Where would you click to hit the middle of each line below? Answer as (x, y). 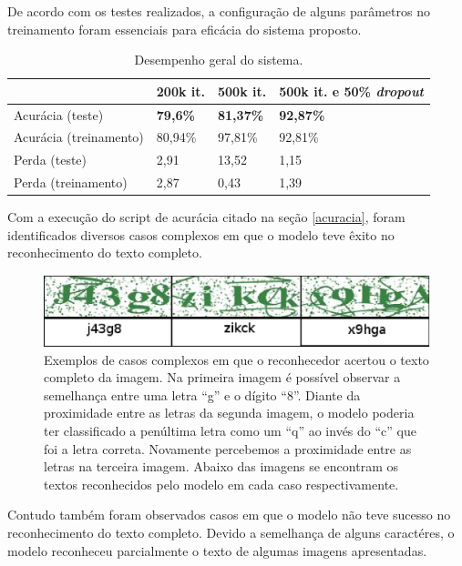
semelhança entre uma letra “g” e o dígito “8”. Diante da (202, 394)
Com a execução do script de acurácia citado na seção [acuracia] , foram (206, 217)
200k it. (181, 91)
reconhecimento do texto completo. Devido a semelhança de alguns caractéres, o (231, 533)
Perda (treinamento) (71, 182)
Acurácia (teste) (59, 114)
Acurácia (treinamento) (79, 137)
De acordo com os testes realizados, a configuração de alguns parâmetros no (219, 11)
